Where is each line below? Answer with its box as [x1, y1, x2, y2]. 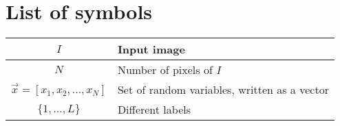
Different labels [117, 101, 191, 118]
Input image [117, 41, 185, 58]
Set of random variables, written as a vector [117, 81, 329, 98]
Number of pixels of [117, 62, 213, 78]
